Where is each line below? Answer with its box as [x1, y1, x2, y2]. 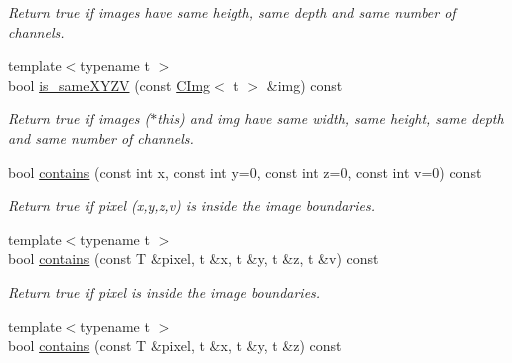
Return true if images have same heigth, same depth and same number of [8, 2, 456, 22]
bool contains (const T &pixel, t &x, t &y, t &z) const [8, 335, 342, 356]
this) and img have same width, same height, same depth [157, 108, 504, 129]
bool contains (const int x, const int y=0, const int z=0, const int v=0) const [8, 161, 482, 182]
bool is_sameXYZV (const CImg [8, 74, 211, 95]
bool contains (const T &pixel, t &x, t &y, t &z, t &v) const [8, 248, 379, 269]
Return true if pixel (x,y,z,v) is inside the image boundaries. [8, 195, 375, 216]
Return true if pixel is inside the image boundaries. [8, 281, 321, 302]
